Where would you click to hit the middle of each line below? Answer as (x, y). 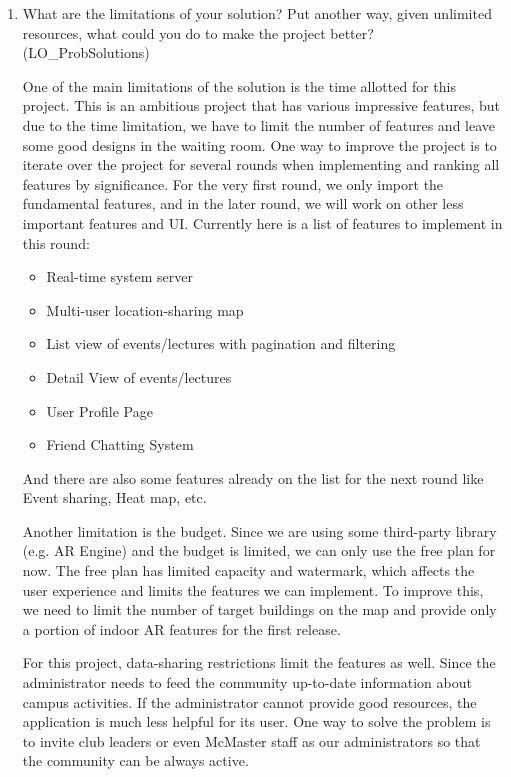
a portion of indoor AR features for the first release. (181, 628)
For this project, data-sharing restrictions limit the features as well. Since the (259, 662)
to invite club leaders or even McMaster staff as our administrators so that (251, 740)
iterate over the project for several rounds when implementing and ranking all (261, 164)
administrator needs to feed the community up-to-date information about (247, 682)
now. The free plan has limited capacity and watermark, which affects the (248, 570)
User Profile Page (99, 410)
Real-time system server (119, 276)
